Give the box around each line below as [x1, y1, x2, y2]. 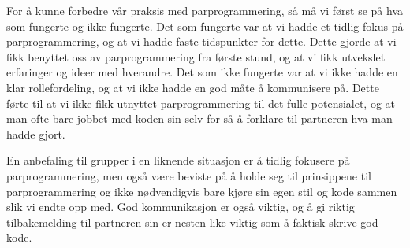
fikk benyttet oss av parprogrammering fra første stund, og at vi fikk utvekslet [6, 48, 386, 65]
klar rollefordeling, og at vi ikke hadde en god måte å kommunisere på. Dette [6, 79, 379, 95]
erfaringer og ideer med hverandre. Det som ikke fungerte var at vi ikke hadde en [6, 64, 398, 80]
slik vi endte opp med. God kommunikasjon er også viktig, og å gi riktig [6, 198, 355, 215]
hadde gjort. [6, 125, 65, 142]
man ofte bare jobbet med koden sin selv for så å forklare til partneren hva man [6, 110, 393, 127]
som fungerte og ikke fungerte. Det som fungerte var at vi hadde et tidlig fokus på [6, 17, 404, 34]
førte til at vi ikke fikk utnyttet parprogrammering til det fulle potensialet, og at [6, 94, 396, 111]
